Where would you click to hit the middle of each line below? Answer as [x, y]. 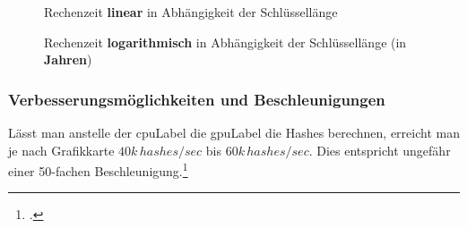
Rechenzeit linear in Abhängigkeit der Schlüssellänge [191, 12]
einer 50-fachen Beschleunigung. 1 [98, 169]
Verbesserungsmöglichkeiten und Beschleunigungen [197, 99]
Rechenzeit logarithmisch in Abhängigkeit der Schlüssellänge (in [225, 42]
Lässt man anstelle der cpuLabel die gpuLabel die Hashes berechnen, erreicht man [234, 132]
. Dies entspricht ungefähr [380, 150]
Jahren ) [68, 59]
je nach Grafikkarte [61, 150]
